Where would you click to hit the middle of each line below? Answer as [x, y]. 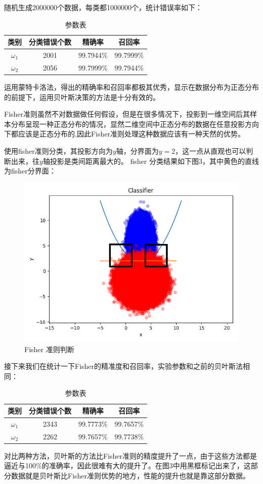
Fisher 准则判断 [49, 349]
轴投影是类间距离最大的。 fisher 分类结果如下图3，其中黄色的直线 [151, 161]
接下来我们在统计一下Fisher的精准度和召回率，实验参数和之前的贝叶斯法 [124, 366]
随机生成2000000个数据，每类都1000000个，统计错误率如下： [103, 7]
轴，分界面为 [137, 150]
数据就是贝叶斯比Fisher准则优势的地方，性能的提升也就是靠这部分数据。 [130, 476]
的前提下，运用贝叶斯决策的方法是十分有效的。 [82, 97]
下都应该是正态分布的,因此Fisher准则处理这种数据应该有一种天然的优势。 [124, 134]
